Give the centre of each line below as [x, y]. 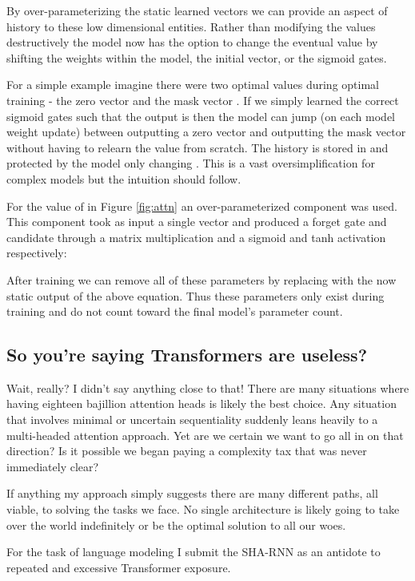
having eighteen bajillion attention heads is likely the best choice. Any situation [202, 403]
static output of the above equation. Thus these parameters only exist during [196, 295]
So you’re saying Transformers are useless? [187, 355]
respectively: [37, 253]
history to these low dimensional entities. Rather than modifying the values [191, 26]
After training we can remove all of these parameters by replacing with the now [202, 279]
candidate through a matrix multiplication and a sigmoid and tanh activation [196, 237]
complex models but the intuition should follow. [124, 178]
